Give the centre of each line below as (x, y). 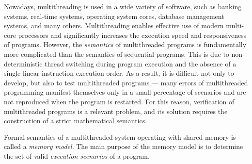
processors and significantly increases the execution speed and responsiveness (132, 35)
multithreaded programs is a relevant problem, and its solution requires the (116, 111)
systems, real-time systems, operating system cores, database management (114, 16)
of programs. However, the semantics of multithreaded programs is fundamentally (125, 44)
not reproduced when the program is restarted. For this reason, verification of (119, 101)
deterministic (23, 63)
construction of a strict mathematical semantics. (76, 121)
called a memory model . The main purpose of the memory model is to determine (124, 146)
